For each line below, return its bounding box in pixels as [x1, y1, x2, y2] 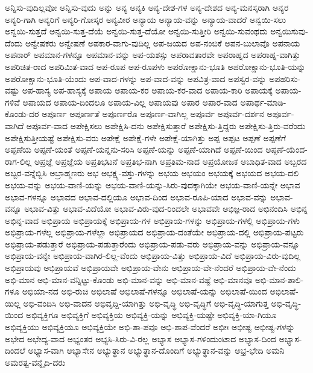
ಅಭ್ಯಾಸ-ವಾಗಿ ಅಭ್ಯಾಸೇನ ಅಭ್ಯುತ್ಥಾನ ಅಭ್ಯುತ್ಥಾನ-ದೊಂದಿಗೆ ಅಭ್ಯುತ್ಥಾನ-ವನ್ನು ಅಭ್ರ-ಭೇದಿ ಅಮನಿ [28, 344, 285, 357]
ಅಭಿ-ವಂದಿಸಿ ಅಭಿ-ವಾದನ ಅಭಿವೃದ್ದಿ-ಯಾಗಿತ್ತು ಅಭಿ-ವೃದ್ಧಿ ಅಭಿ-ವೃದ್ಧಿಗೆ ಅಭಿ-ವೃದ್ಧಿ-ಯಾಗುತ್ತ [23, 296, 268, 309]
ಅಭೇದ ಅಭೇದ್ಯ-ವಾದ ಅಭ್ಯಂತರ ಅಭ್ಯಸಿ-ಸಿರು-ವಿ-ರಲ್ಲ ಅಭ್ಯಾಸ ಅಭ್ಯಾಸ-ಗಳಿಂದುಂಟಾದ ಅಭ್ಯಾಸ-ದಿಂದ [5, 332, 276, 345]
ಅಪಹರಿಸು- [269, 72, 301, 84]
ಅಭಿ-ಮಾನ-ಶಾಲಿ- [255, 273, 304, 285]
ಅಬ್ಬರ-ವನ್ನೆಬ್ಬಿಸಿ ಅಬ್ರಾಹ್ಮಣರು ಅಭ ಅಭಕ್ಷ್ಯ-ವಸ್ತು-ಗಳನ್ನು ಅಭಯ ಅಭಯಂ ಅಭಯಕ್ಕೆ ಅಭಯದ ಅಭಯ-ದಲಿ [5, 167, 299, 179]
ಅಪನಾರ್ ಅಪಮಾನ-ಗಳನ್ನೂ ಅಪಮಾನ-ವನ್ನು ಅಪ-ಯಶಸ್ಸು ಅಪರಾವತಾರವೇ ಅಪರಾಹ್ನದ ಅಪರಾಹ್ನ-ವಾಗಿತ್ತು [5, 48, 300, 61]
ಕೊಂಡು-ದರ [5, 107, 39, 120]
